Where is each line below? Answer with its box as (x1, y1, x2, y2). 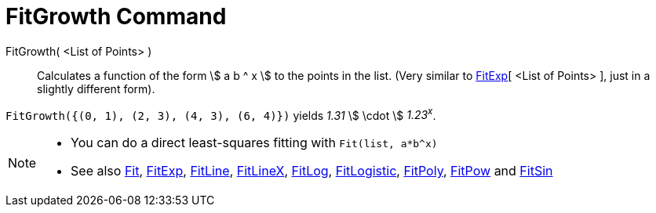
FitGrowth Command (5, 3, 227, 30)
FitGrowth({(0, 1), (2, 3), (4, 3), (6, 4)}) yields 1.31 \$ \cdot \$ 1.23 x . (5, 106, 436, 122)
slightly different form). (37, 81, 155, 96)
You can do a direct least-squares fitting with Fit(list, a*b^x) (71, 135, 438, 151)
